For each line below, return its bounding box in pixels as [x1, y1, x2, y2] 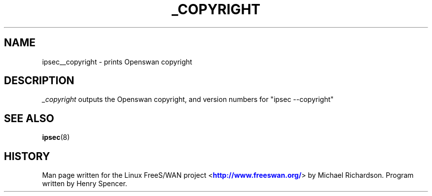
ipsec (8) [42, 133, 70, 142]
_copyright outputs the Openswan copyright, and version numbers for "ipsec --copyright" [42, 95, 334, 104]
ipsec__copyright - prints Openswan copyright [42, 57, 192, 66]
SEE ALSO [4, 112, 54, 125]
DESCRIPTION [4, 74, 74, 87]
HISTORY [4, 150, 50, 163]
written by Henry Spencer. [42, 179, 127, 188]
